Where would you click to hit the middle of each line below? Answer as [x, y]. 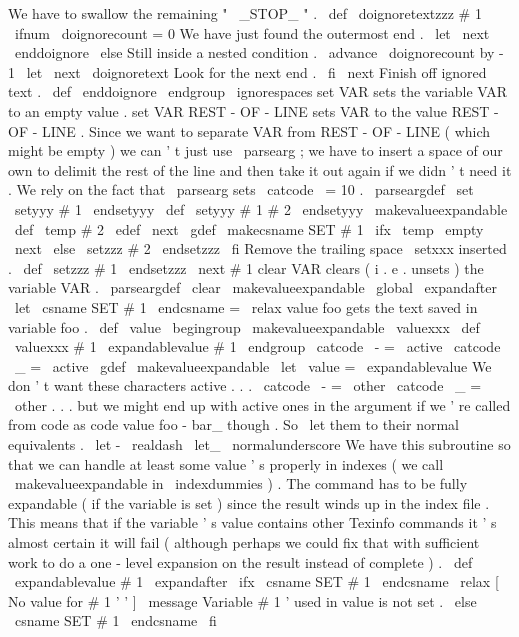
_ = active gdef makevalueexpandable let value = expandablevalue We [253, 365]
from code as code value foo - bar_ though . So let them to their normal [233, 424]
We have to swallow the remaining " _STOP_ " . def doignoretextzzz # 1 [245, 13]
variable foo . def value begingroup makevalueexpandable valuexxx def [244, 326]
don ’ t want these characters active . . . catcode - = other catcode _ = [245, 385]
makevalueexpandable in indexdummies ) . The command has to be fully [241, 483]
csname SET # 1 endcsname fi [115, 620]
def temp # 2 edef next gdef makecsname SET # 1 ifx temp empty [249, 228]
